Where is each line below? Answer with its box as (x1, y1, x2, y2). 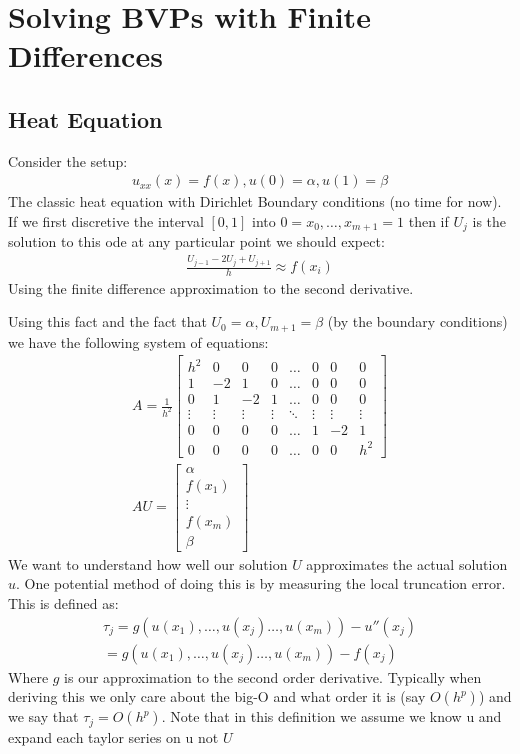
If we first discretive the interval (8, 210, 204, 231)
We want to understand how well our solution (8, 553, 288, 574)
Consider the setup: (8, 150, 128, 171)
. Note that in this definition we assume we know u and (161, 706, 502, 727)
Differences (8, 35, 163, 76)
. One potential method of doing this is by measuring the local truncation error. (16, 573, 506, 594)
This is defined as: (8, 593, 119, 614)
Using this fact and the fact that (8, 311, 207, 332)
